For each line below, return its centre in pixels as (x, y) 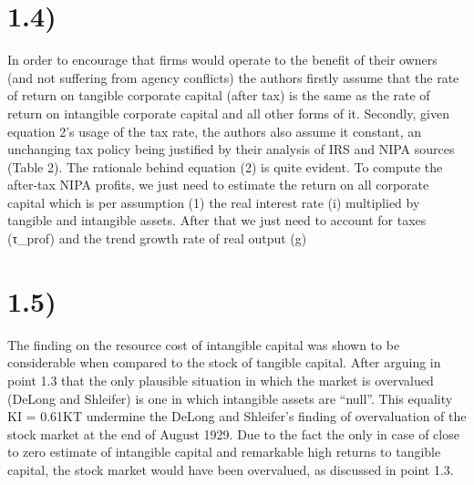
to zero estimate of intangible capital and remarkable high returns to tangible (224, 452)
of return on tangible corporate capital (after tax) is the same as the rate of (219, 95)
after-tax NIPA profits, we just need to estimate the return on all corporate (218, 185)
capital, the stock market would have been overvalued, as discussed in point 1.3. (231, 469)
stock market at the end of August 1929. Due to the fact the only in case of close (233, 433)
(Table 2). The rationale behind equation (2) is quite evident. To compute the (225, 166)
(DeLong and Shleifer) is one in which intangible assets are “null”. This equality (230, 398)
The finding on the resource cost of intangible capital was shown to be (204, 344)
